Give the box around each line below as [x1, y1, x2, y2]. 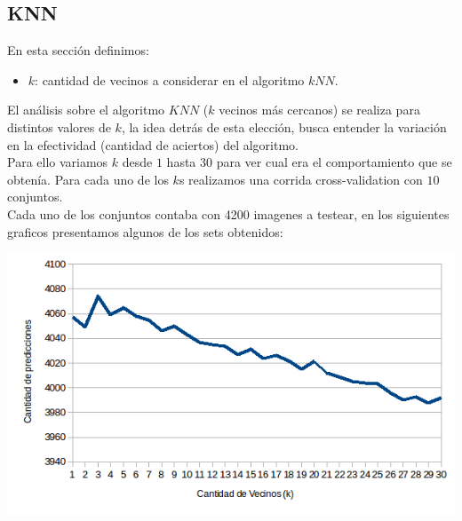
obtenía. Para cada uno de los [7, 170, 169, 188]
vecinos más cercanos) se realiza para [219, 100, 420, 119]
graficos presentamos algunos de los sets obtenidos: [7, 222, 283, 241]
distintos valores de [7, 117, 111, 136]
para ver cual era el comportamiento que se [216, 153, 452, 171]
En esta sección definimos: [7, 41, 149, 59]
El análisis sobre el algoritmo [7, 100, 165, 119]
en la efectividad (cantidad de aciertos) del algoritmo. [7, 135, 299, 154]
